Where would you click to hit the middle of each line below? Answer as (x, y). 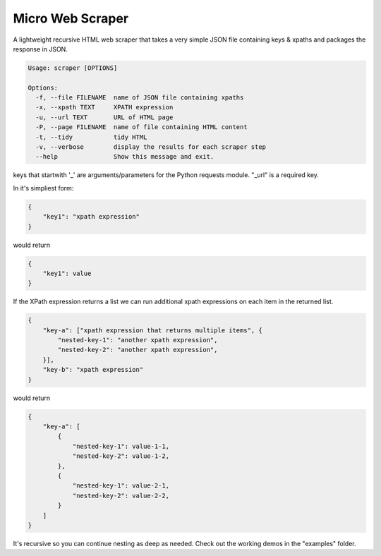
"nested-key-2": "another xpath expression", (138, 350)
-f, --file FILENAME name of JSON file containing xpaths (140, 98)
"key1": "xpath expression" (91, 217)
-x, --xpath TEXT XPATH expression (104, 107)
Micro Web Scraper (71, 18)
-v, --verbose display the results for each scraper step (151, 147)
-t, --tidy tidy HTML (91, 137)
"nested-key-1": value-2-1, (121, 486)
